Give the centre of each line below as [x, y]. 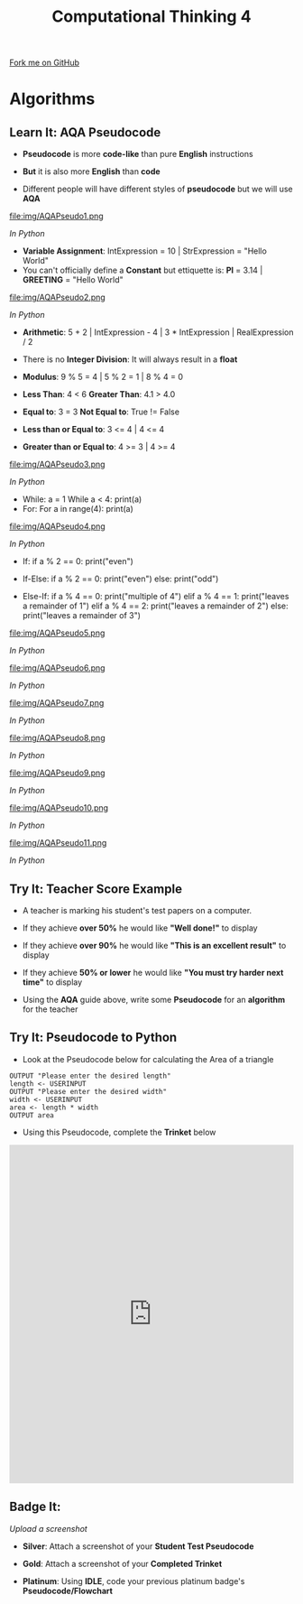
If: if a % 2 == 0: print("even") [78, 561]
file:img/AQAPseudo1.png [56, 216]
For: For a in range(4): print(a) [78, 509]
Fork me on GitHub [44, 63]
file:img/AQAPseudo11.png [58, 843]
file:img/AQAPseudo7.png [57, 703]
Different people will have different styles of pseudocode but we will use [157, 189]
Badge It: [35, 1507]
